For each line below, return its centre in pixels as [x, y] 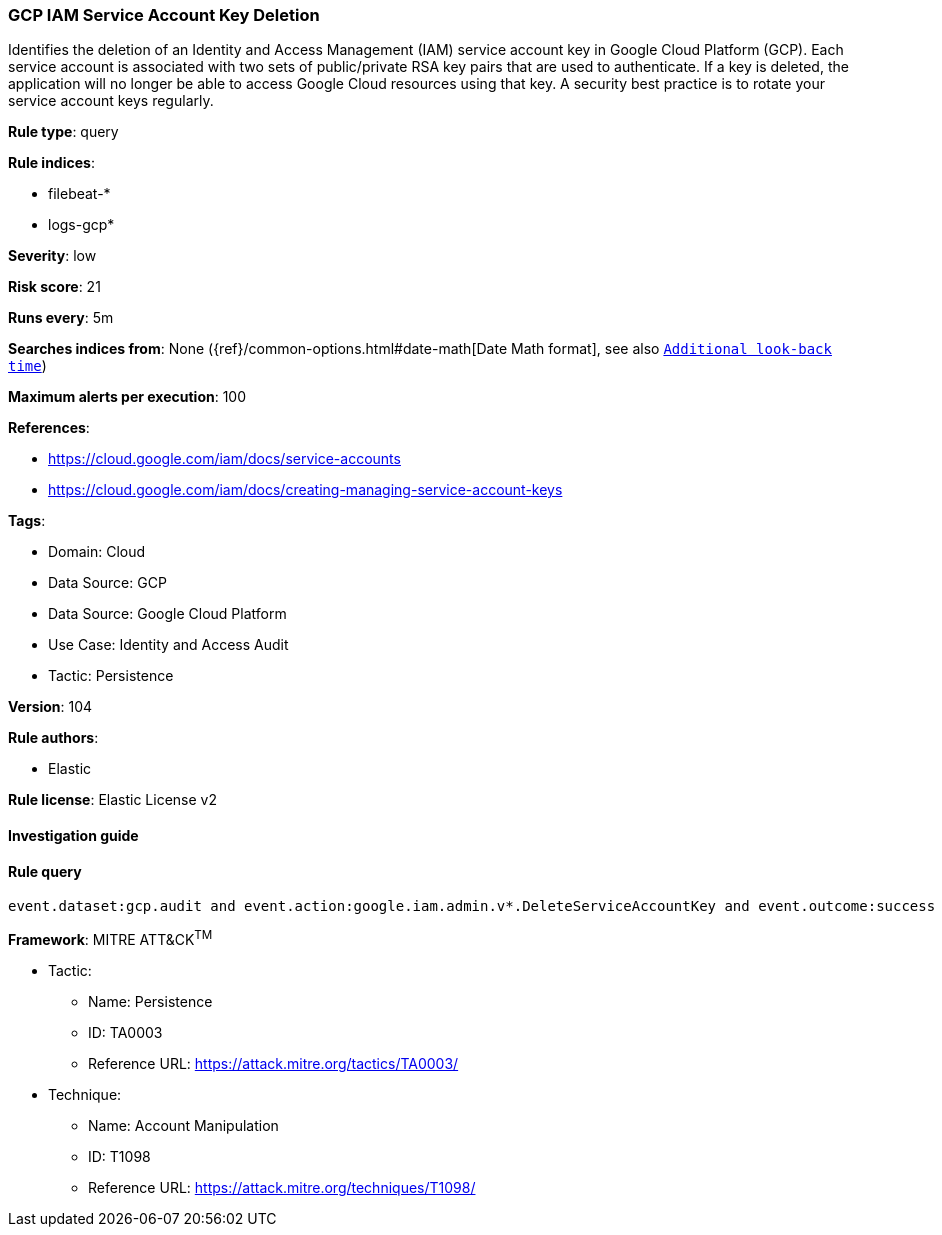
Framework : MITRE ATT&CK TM [110, 938]
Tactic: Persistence [111, 676]
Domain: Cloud [97, 552]
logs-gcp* [81, 225]
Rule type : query [63, 132]
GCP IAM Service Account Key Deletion [164, 15]
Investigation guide [73, 835]
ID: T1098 [119, 1156]
